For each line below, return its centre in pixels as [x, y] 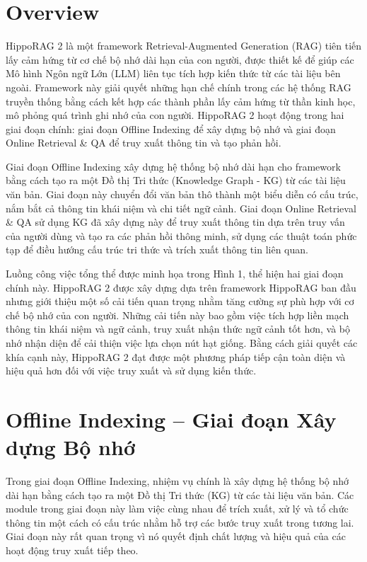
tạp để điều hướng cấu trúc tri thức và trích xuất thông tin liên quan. [157, 250]
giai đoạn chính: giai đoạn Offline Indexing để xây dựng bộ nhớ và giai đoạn [171, 128]
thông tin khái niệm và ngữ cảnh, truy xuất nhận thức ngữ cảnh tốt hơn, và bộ [178, 329]
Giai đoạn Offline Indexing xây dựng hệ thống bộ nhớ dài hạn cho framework [173, 166]
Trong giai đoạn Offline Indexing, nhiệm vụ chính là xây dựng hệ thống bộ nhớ [177, 481]
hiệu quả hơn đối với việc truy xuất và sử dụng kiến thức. [131, 371]
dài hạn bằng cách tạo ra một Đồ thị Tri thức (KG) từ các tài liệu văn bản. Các [180, 494]
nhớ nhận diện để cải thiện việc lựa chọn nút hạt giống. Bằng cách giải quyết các [182, 343]
